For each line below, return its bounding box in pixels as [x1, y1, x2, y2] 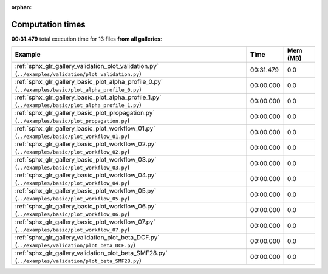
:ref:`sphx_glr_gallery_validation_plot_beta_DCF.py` [15, 233, 160, 242]
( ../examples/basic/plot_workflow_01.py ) [15, 132, 130, 140]
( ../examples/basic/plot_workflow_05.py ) [15, 194, 130, 203]
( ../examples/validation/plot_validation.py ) [15, 70, 142, 78]
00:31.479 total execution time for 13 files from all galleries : [11, 35, 162, 43]
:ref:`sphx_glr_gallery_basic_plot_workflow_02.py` [15, 140, 157, 148]
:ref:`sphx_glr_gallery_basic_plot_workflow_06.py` [15, 202, 157, 211]
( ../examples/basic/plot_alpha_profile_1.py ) [15, 101, 142, 109]
